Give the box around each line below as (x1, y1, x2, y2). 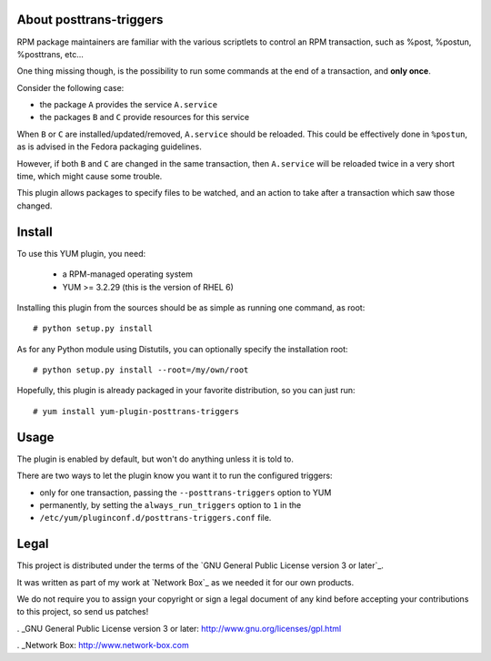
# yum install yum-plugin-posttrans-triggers (33, 406, 240, 416)
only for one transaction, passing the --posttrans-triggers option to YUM (39, 487, 332, 498)
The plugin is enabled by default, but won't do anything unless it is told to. (16, 453, 295, 464)
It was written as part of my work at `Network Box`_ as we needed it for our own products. (16, 576, 355, 587)
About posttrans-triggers (16, 12, 164, 27)
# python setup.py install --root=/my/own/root (33, 365, 249, 375)
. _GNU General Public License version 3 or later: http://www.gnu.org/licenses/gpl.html (16, 623, 342, 634)
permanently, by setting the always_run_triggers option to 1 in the (39, 499, 302, 510)
